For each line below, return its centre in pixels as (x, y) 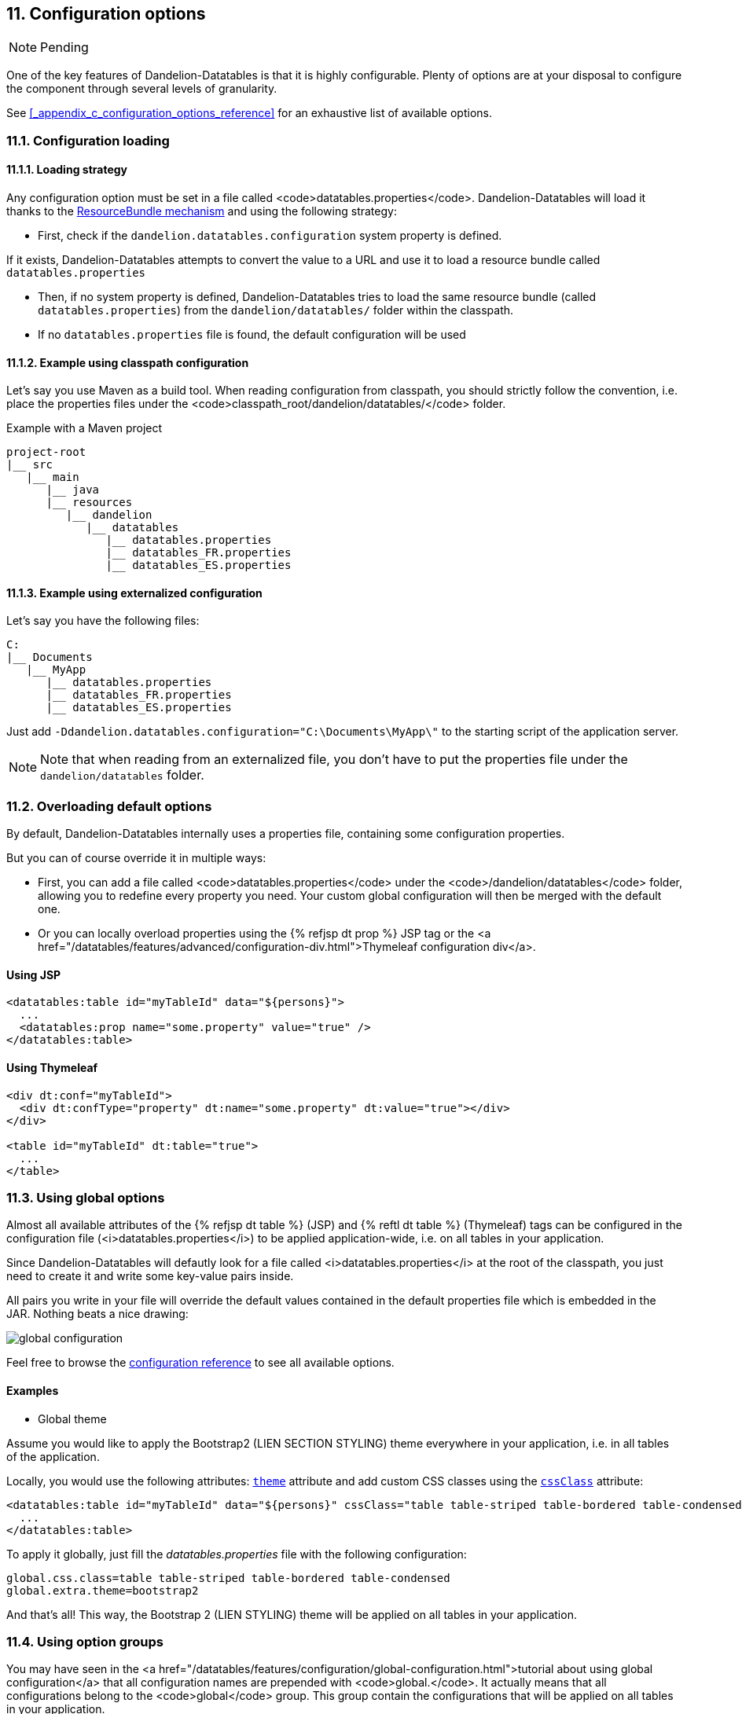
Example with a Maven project (84, 428)
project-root (46, 452)
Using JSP (34, 974)
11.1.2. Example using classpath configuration (128, 362)
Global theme (72, 1419)
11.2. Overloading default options (109, 806)
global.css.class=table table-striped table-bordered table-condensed (228, 1578)
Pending (64, 48)
